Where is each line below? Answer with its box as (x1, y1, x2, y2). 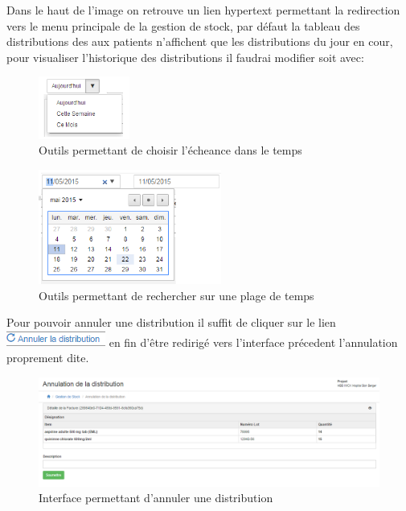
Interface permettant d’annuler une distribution (39, 489, 273, 506)
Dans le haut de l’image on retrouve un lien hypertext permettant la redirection (6, 2, 400, 18)
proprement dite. (6, 349, 89, 366)
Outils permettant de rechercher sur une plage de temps (39, 286, 314, 303)
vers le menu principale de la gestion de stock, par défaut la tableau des (6, 17, 360, 34)
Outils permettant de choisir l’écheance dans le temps (39, 142, 302, 159)
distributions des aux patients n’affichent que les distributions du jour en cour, (6, 33, 393, 50)
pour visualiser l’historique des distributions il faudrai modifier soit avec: (6, 48, 364, 65)
